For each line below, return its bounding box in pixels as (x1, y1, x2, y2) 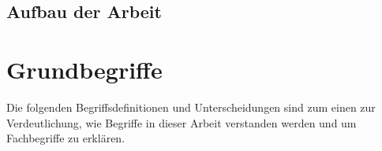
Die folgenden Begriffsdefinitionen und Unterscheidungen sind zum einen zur (6, 98, 376, 115)
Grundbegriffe (6, 53, 163, 85)
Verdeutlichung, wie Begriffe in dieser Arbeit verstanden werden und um (6, 114, 357, 131)
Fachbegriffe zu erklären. (6, 130, 125, 146)
